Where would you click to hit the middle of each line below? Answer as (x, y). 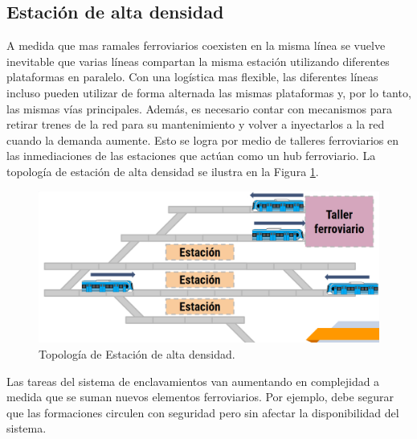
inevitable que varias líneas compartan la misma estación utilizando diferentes (198, 61)
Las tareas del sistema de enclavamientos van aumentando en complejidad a (193, 381)
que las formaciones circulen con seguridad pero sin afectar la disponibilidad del (203, 412)
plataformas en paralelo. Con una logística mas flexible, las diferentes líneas (192, 77)
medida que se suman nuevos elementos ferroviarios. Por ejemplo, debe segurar (200, 397)
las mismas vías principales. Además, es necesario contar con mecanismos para (199, 108)
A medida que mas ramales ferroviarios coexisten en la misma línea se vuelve (196, 45)
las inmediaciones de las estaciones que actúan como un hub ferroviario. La (191, 156)
